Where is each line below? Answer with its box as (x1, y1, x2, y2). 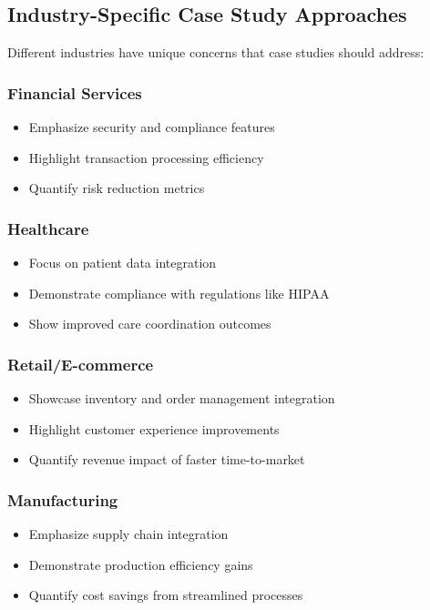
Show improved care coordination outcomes (28, 314, 271, 333)
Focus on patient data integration (28, 253, 217, 272)
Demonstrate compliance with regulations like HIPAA (28, 283, 330, 302)
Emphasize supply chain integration (28, 524, 229, 544)
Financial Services (7, 81, 142, 104)
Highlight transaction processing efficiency (28, 147, 264, 167)
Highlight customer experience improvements (28, 419, 280, 438)
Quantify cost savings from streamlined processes (28, 585, 303, 605)
